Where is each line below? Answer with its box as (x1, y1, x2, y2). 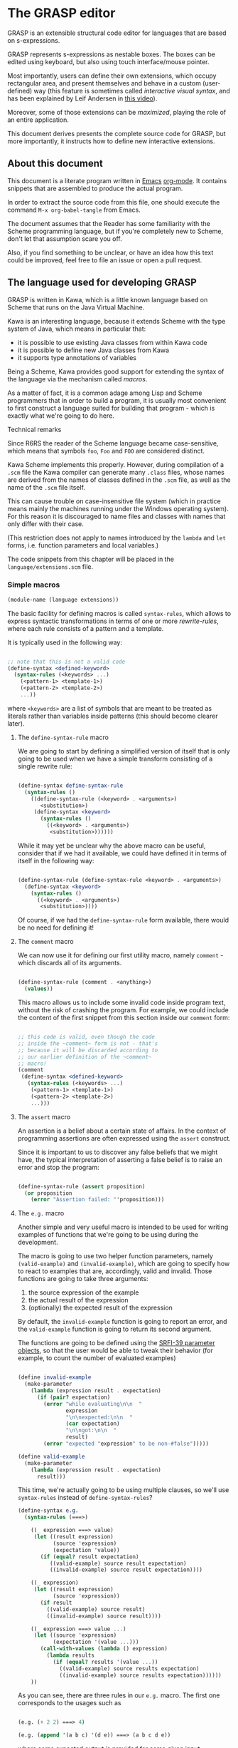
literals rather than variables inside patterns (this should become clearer (7, 711, 218, 720)
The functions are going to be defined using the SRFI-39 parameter (17, 1339, 215, 1347)
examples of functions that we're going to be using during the (17, 1230, 199, 1239)
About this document (7, 158, 103, 170)
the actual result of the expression (28, 1296, 129, 1305)
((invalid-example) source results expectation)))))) (59, 1672, 222, 1679)
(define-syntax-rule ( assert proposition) (17, 1183, 146, 1190)
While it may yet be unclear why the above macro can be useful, (17, 841, 206, 850)
